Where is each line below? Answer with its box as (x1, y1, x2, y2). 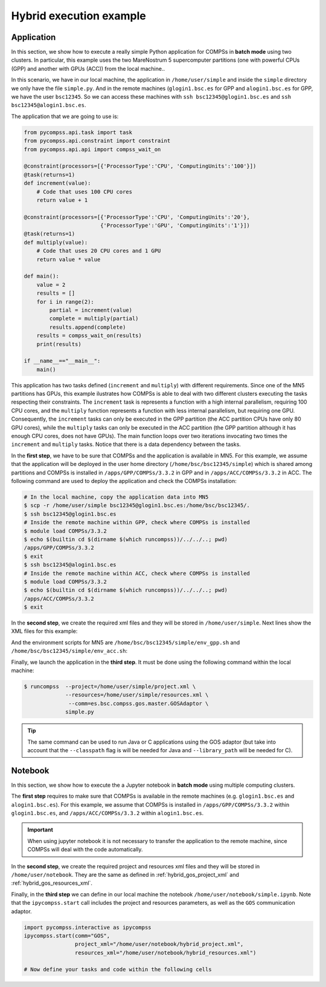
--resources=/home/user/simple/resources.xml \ (65, 692, 209, 698)
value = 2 (36, 281, 66, 288)
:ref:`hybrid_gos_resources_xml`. (11, 879, 93, 887)
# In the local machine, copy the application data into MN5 (24, 493, 209, 500)
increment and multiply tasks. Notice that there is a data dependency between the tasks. (11, 441, 241, 448)
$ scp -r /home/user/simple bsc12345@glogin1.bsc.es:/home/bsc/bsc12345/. (24, 502, 251, 509)
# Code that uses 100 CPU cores (36, 188, 133, 195)
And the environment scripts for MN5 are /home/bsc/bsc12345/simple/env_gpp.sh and (11, 638, 240, 646)
